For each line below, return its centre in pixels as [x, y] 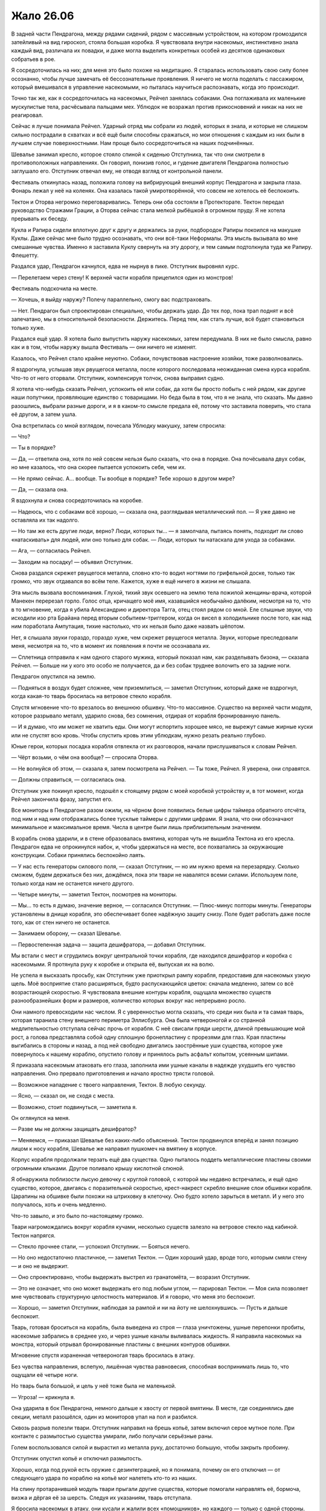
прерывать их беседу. [40, 219]
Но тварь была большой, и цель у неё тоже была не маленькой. [94, 1386]
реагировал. [27, 115]
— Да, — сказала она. [40, 489]
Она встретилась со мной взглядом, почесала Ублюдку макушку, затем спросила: [119, 425]
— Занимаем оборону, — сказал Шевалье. [66, 933]
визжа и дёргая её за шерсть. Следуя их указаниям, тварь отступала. [102, 1497]
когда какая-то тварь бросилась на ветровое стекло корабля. [91, 696]
